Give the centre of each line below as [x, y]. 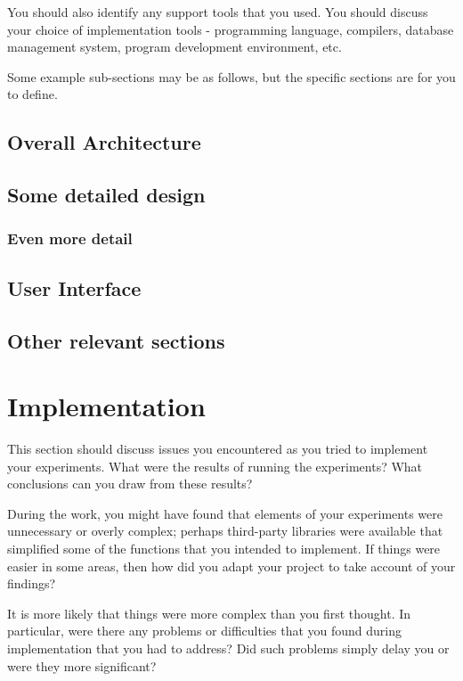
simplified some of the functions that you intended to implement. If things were [224, 549]
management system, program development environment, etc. [175, 47]
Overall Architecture [104, 142]
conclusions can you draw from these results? [130, 484]
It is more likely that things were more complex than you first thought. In [209, 613]
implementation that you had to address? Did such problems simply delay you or [228, 648]
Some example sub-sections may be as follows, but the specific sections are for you [231, 76]
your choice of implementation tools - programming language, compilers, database [231, 29]
